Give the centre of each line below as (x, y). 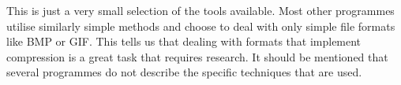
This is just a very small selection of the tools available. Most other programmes (200, 10)
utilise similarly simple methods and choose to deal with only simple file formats (201, 26)
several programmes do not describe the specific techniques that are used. (184, 72)
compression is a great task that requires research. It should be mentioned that (197, 56)
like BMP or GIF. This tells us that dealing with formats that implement (184, 41)
